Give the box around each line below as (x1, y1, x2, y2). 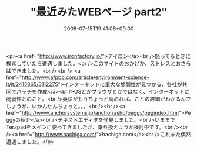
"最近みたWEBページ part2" (30, 5, 168, 19)
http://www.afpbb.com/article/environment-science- (21, 74, 149, 81)
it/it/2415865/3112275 (6, 80, 59, 88)
